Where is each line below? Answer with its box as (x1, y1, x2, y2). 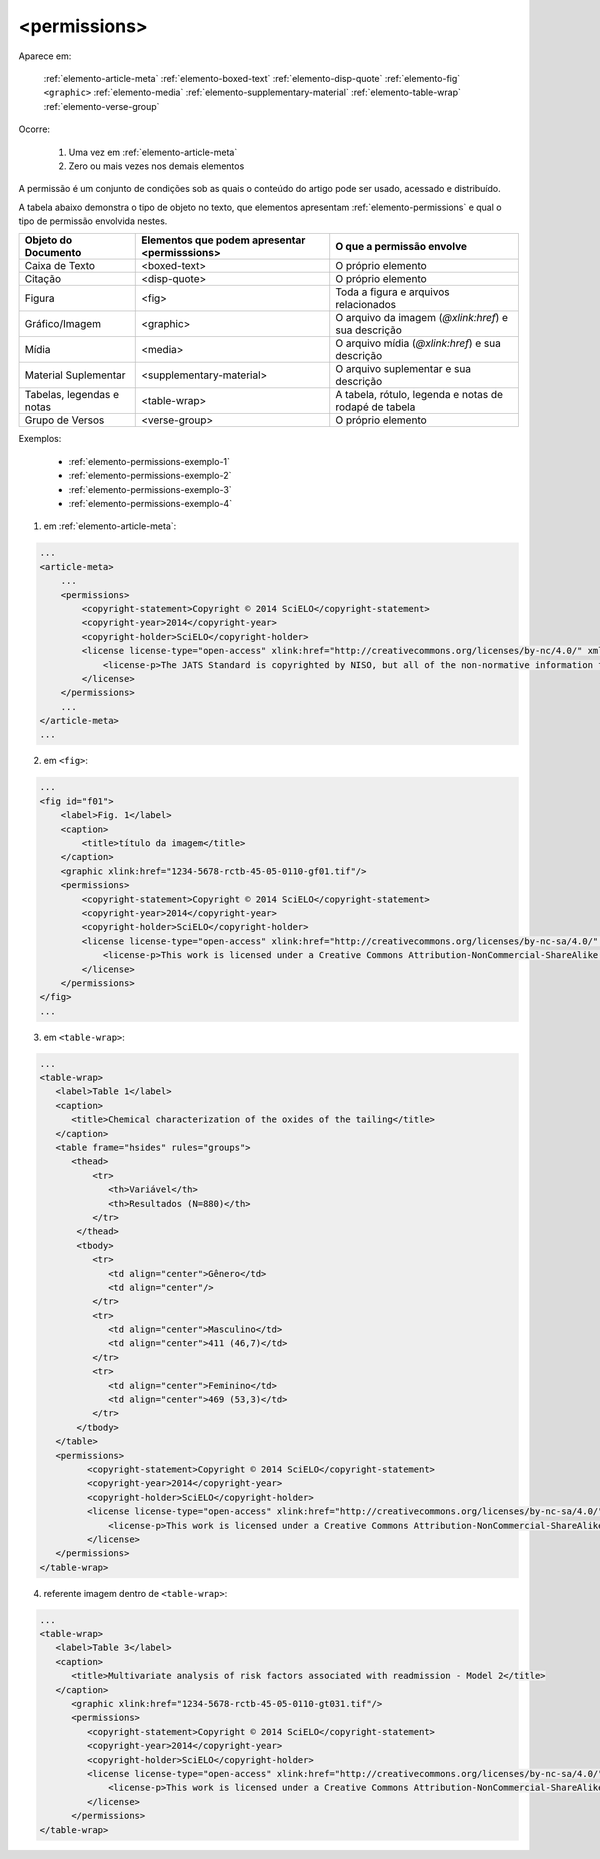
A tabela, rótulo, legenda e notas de (335, 388, 504, 402)
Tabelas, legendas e (24, 388, 120, 402)
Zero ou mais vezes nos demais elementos (68, 160, 245, 172)
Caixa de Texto (24, 259, 95, 273)
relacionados (335, 298, 397, 312)
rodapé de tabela (335, 400, 416, 414)
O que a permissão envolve (335, 240, 467, 254)
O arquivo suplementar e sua (335, 362, 472, 376)
